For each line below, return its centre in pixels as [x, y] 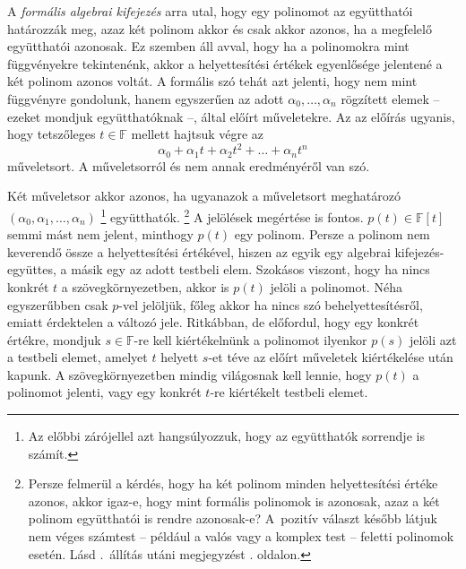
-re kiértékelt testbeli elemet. [289, 392]
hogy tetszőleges [52, 134]
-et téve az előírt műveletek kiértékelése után [331, 357]
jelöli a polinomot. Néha [336, 286]
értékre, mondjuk [54, 339]
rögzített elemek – [390, 98]
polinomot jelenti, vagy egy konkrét [104, 392]
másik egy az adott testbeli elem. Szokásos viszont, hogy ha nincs [250, 269]
